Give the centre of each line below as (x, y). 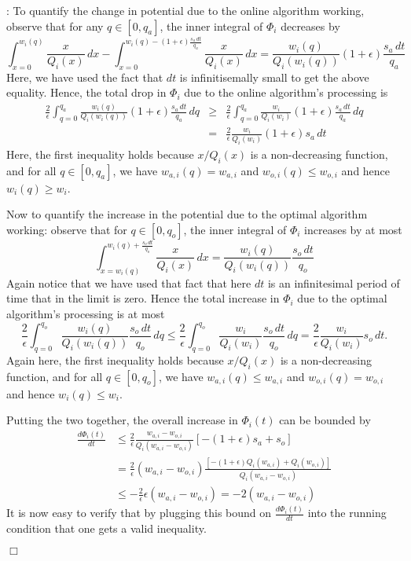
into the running (347, 513)
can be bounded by (325, 420)
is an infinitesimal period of (334, 282)
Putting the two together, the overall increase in (122, 420)
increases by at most (353, 229)
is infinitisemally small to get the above (274, 77)
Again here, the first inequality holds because (115, 359)
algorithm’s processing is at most (86, 313)
